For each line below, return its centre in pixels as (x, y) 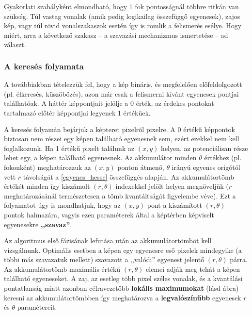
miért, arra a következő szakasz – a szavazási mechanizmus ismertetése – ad (116, 35)
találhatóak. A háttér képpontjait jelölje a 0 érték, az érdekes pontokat (109, 103)
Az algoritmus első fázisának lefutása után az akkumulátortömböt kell (108, 240)
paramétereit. (37, 307)
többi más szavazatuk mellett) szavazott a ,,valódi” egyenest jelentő (104, 259)
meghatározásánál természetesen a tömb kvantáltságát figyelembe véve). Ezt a (120, 195)
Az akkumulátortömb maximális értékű (62, 269)
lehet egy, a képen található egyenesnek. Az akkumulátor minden (100, 157)
